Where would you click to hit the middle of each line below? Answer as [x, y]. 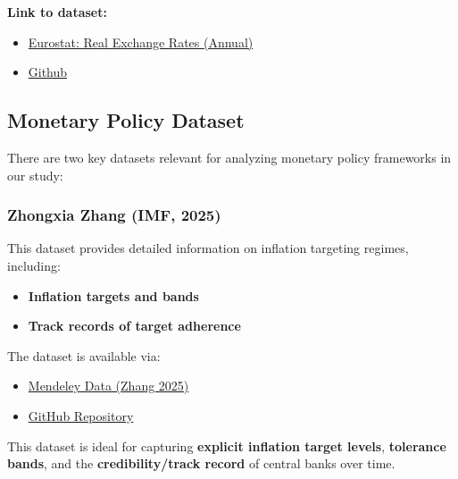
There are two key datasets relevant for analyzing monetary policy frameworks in [229, 157]
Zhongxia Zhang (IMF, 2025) [114, 215]
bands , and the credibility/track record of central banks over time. [201, 463]
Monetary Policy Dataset [126, 120]
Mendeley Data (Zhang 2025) [108, 386]
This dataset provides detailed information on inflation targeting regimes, [208, 248]
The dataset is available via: [84, 355]
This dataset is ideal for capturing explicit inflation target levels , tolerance [227, 445]
